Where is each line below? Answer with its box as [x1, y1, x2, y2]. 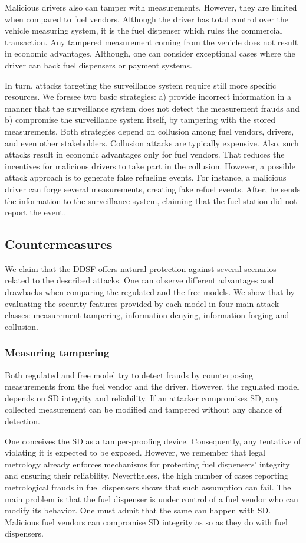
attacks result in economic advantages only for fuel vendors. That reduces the [5, 148, 285, 161]
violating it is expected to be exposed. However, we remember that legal [5, 446, 265, 459]
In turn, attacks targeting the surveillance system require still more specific [5, 78, 277, 91]
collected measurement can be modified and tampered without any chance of [5, 403, 282, 416]
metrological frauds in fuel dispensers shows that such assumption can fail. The [5, 481, 291, 493]
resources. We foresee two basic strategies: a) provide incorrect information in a [5, 90, 292, 103]
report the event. [5, 206, 65, 218]
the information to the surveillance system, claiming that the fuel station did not [5, 194, 297, 207]
